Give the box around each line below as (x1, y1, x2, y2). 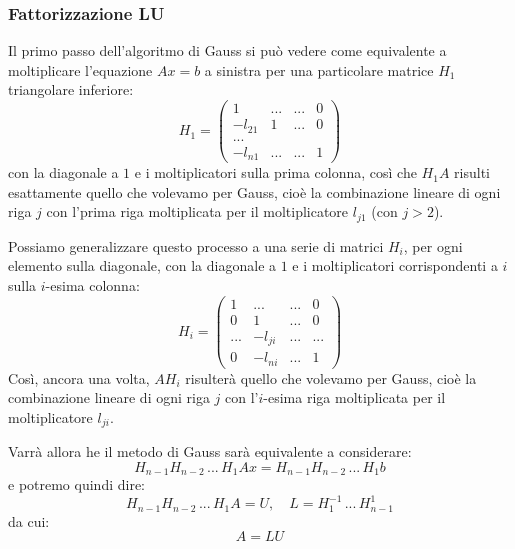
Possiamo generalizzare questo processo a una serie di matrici (8, 235, 384, 256)
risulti (454, 162, 491, 183)
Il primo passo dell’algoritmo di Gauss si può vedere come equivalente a (8, 40, 447, 61)
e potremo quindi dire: (8, 474, 145, 495)
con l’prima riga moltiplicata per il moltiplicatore (46, 201, 349, 222)
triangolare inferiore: (8, 79, 134, 100)
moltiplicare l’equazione (8, 59, 153, 80)
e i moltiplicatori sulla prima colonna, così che (134, 162, 417, 183)
